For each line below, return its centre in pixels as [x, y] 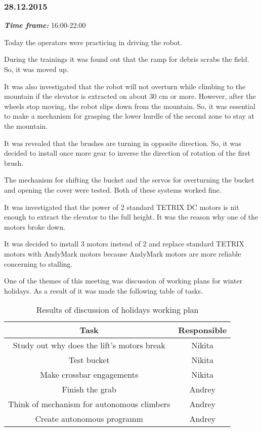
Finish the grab [89, 389]
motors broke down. [35, 226]
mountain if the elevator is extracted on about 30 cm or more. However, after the [130, 96]
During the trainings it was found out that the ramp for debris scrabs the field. [127, 59]
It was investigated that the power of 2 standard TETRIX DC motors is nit [122, 207]
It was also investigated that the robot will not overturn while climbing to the [125, 86]
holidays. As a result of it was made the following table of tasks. [103, 290]
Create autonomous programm [89, 419]
